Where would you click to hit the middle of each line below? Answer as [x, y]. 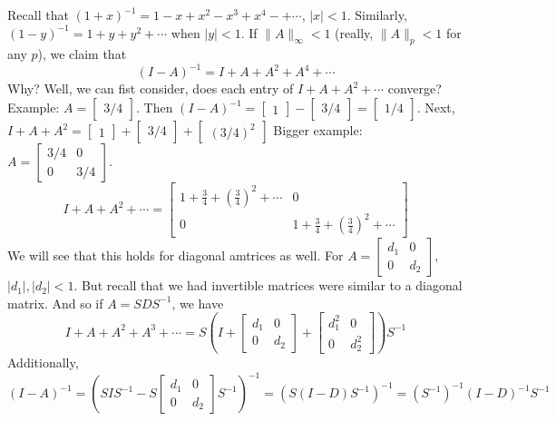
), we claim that [82, 54]
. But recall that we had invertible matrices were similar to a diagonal [268, 285]
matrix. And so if [55, 303]
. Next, [436, 108]
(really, [354, 32]
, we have [198, 303]
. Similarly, [377, 15]
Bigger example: [318, 130]
